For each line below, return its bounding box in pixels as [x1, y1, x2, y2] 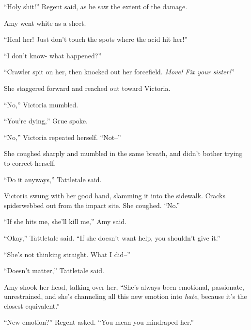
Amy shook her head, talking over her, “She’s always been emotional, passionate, [4, 281, 244, 292]
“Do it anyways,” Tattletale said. [4, 174, 102, 184]
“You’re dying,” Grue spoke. [4, 116, 88, 126]
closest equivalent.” [4, 300, 60, 311]
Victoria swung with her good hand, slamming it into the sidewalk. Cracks [4, 191, 225, 201]
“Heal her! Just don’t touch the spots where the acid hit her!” [4, 34, 188, 44]
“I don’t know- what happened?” [4, 50, 102, 60]
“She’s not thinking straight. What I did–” [4, 249, 130, 259]
